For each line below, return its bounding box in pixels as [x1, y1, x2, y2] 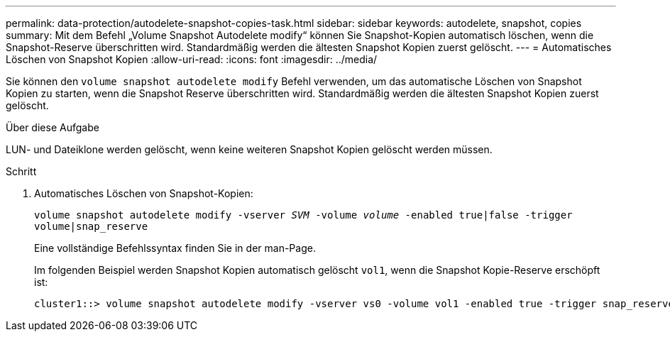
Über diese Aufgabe [6, 121, 99, 133]
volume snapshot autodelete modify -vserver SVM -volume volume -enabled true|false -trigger [34, 209, 573, 221]
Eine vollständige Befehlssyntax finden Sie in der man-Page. [34, 242, 316, 254]
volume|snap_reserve [34, 221, 148, 232]
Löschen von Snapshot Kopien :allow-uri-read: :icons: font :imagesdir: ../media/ [6, 53, 378, 65]
